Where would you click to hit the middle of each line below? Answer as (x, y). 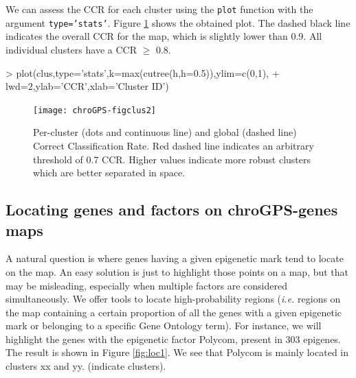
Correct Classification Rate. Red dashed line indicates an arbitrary (174, 145)
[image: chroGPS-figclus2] (94, 110)
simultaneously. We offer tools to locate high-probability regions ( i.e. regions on (173, 299)
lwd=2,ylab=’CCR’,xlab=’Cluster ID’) (87, 86)
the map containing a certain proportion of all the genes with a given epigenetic (174, 312)
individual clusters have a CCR (71, 49)
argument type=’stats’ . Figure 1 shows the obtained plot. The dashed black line (178, 22)
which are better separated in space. (109, 173)
